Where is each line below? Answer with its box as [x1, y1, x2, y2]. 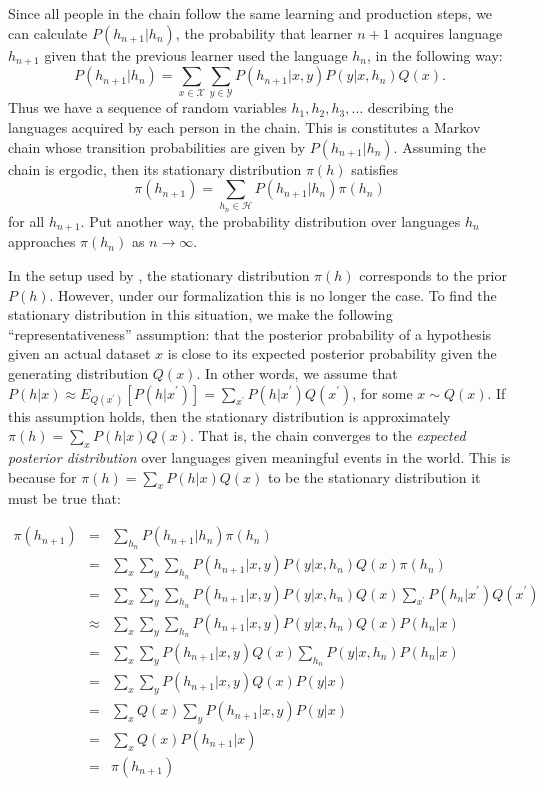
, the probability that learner [175, 22, 353, 43]
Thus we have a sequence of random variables [8, 97, 287, 118]
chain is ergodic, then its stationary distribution [8, 158, 302, 179]
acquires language [394, 22, 503, 43]
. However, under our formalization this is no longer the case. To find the [49, 284, 497, 305]
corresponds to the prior [359, 264, 508, 285]
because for [8, 466, 77, 487]
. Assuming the [393, 136, 486, 157]
